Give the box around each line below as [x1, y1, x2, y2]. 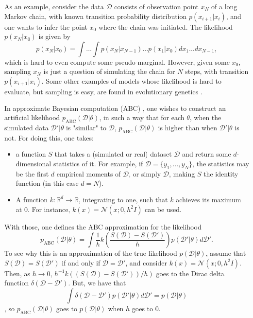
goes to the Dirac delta [156, 268, 224, 278]
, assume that [205, 248, 246, 258]
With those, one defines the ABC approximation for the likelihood [4, 221, 202, 231]
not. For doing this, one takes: [4, 132, 94, 142]
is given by [38, 31, 70, 41]
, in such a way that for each [99, 112, 185, 123]
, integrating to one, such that [78, 194, 168, 204]
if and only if [62, 257, 101, 267]
